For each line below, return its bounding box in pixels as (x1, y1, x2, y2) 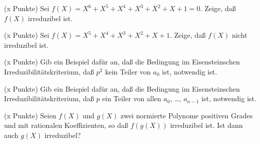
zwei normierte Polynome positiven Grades (120, 110, 253, 120)
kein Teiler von (105, 66, 151, 77)
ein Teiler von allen (102, 93, 161, 104)
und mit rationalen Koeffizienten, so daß (4, 120, 128, 130)
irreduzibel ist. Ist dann (170, 120, 243, 130)
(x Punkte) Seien (4, 110, 56, 120)
